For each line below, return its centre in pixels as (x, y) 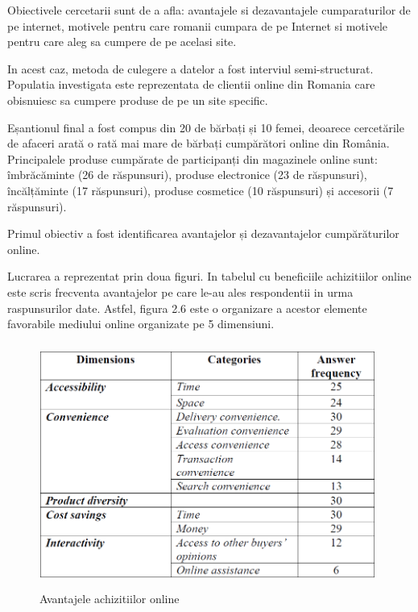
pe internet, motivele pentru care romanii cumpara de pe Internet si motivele (198, 25)
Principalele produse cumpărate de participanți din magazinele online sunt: (192, 158)
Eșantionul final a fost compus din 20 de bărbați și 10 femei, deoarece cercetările (206, 127)
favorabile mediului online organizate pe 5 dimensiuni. (141, 324)
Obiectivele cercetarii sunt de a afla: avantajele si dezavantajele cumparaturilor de (209, 10)
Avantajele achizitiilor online (110, 598)
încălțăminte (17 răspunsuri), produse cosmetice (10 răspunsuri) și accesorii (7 (201, 190)
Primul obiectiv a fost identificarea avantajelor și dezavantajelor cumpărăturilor (203, 233)
